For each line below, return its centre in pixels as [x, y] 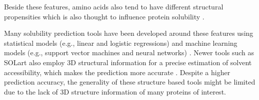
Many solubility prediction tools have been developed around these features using [129, 33]
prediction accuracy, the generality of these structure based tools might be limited [130, 82]
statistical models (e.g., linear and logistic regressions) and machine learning [121, 43]
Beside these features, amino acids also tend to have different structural [114, 6]
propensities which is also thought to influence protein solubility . [104, 16]
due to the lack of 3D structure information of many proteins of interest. [115, 91]
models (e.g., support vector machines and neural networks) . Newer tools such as [129, 52]
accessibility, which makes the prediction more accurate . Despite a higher [117, 72]
